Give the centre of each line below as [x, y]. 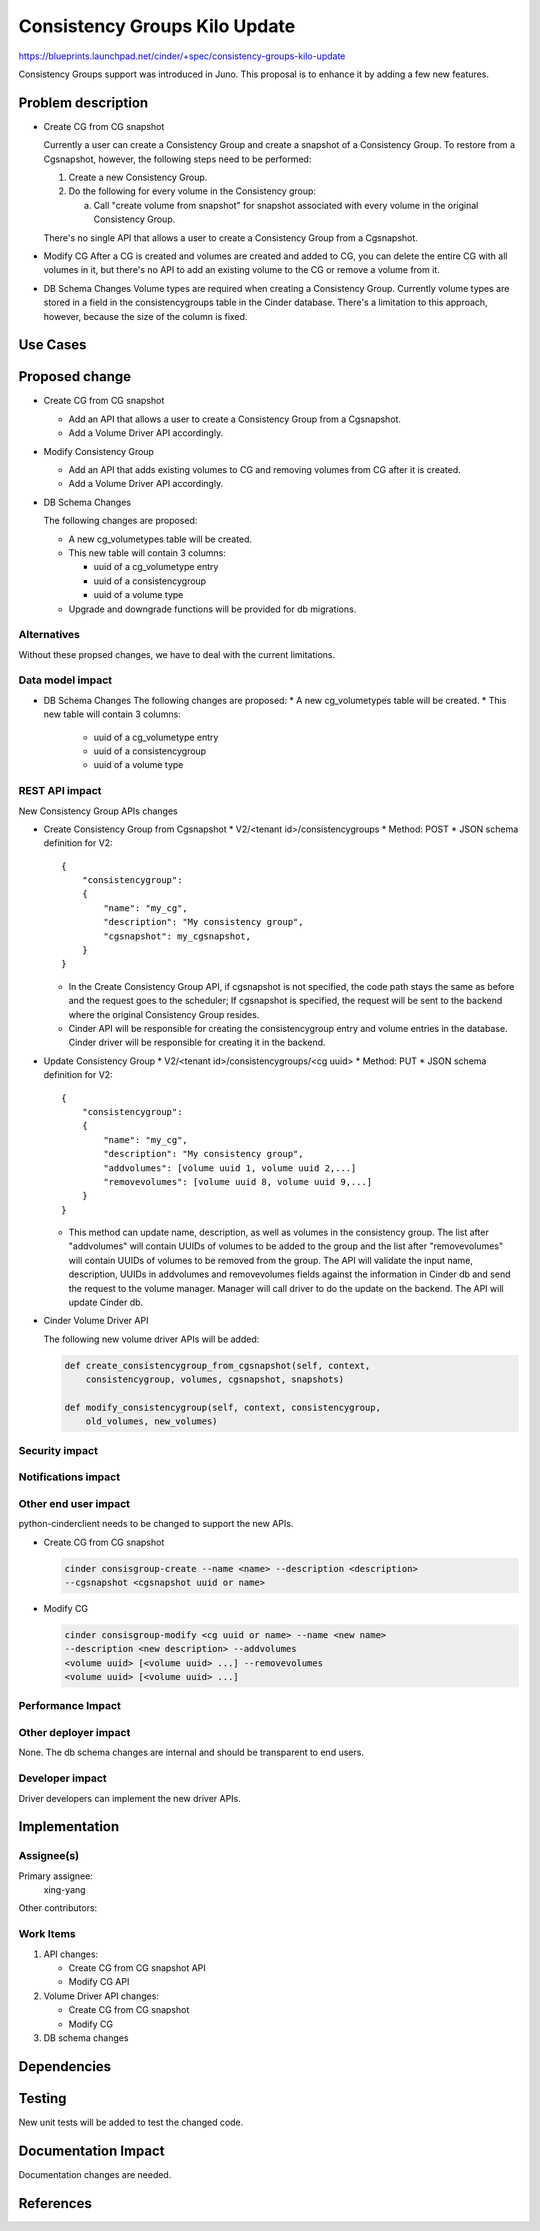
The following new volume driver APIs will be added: [151, 1339]
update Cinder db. [106, 1302]
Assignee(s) [49, 1856]
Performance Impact [70, 1706]
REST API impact [60, 791]
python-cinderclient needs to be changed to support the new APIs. [156, 1524]
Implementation [69, 1826]
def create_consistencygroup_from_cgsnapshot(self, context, [217, 1365]
